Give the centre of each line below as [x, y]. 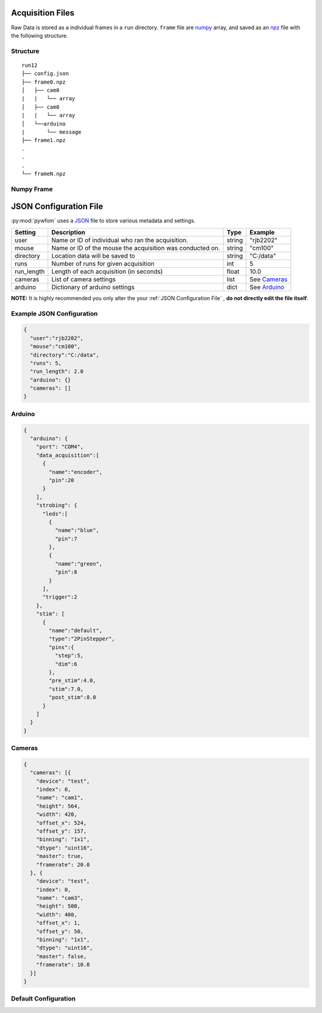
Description [69, 232]
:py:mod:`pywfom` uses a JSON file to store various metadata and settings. [103, 221]
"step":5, [69, 656]
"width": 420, [57, 815]
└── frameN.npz [44, 174]
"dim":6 [66, 664]
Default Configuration [43, 999]
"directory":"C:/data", [65, 355]
